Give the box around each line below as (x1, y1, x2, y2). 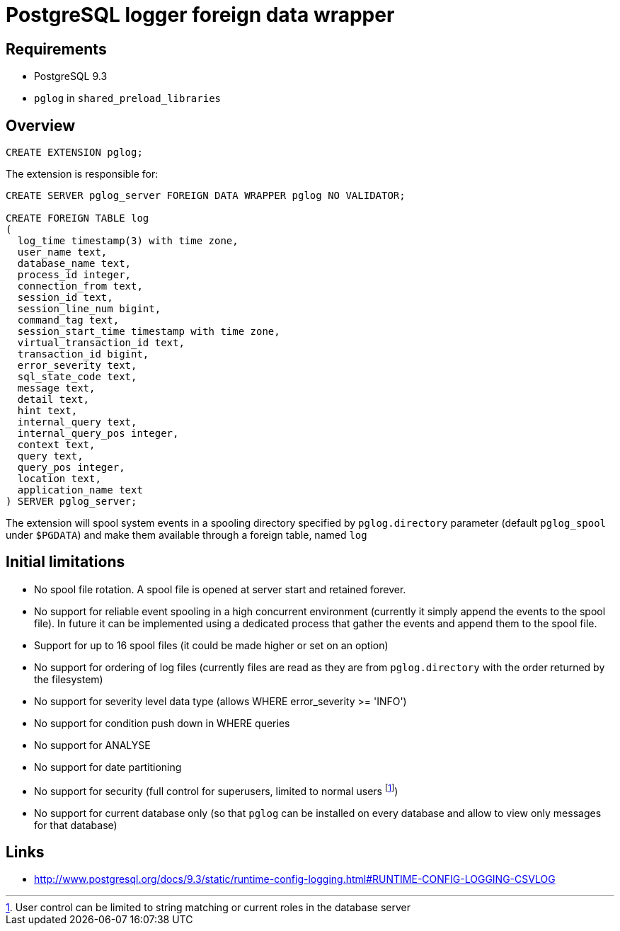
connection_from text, (17, 280, 143, 292)
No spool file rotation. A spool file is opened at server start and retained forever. (34, 583, 406, 595)
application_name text (17, 484, 143, 496)
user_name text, (17, 246, 108, 258)
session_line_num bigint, (17, 303, 161, 315)
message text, (17, 382, 96, 394)
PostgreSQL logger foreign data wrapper (6, 3, 395, 27)
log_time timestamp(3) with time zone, (17, 235, 239, 247)
